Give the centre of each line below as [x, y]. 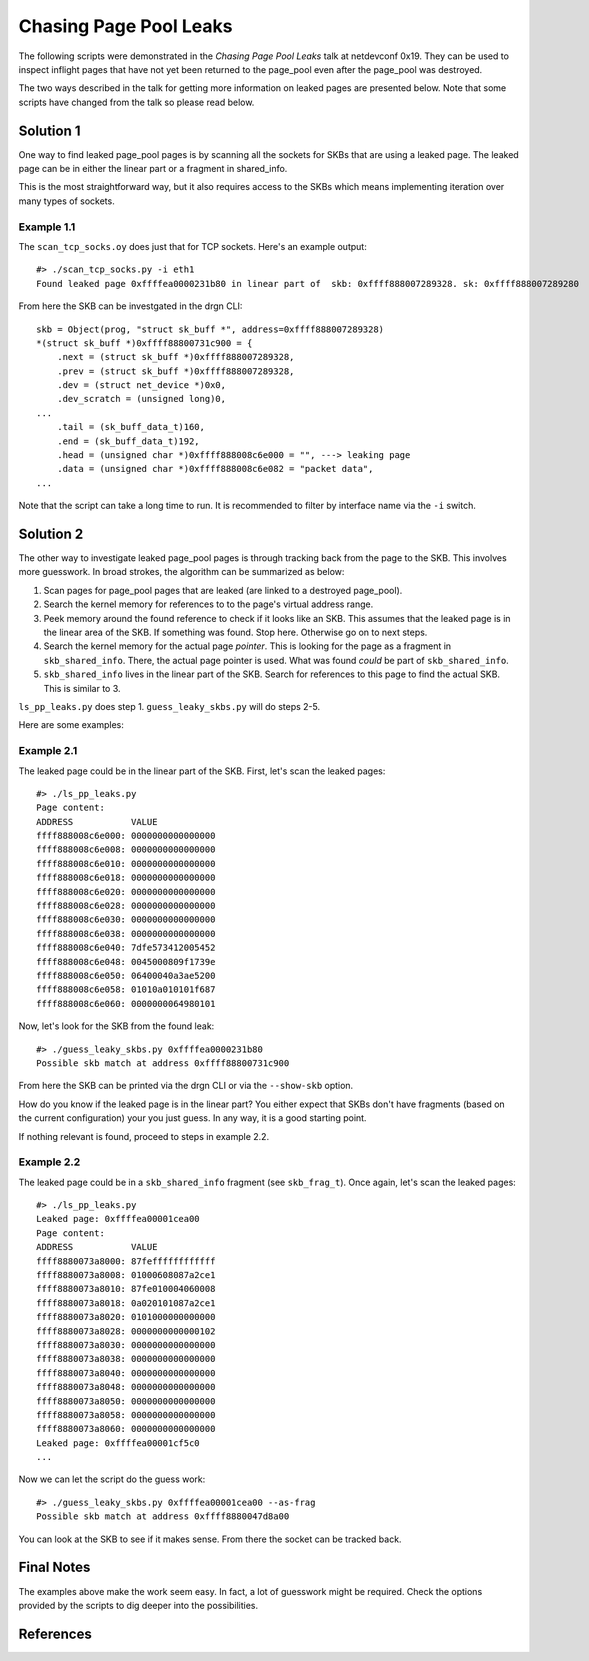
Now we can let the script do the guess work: [112, 1479]
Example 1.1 [47, 227]
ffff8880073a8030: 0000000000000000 [126, 1344]
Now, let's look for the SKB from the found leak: [116, 1026]
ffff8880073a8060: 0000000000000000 [126, 1429]
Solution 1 [49, 130]
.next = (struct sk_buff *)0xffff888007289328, [175, 357]
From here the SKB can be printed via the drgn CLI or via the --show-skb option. [186, 1086]
